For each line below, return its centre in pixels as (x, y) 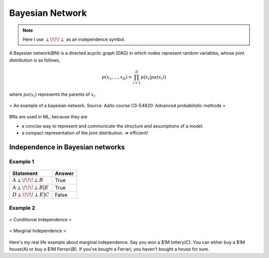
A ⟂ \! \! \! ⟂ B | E (31, 187)
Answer (65, 173)
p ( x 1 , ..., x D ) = (117, 78)
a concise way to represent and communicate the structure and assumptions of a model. (113, 126)
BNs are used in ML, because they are (48, 117)
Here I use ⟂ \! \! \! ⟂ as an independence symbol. (74, 39)
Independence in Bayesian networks (67, 147)
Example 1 (22, 162)
